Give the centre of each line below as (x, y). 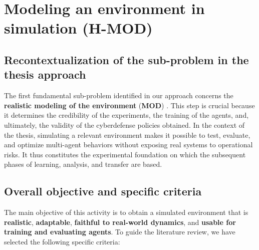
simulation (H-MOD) (78, 28)
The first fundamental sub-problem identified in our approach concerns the (119, 95)
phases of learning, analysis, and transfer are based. (83, 164)
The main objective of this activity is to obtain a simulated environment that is (126, 212)
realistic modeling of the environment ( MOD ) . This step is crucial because (129, 105)
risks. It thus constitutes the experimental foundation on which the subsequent (125, 154)
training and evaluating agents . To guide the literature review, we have (120, 232)
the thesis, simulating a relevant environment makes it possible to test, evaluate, (127, 135)
